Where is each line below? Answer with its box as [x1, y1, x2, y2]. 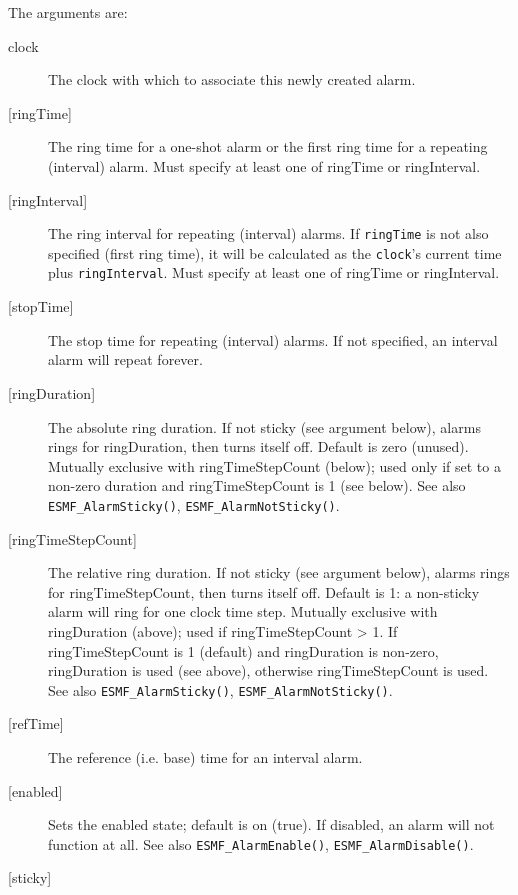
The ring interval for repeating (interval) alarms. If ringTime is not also [48, 223, 489, 244]
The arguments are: [8, 2, 128, 22]
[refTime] [8, 713, 64, 734]
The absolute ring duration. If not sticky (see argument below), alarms [48, 416, 481, 437]
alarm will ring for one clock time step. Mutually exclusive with [48, 601, 438, 622]
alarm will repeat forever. [48, 349, 203, 370]
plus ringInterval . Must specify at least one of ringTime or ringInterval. [48, 262, 500, 283]
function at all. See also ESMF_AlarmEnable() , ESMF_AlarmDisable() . [48, 833, 474, 854]
